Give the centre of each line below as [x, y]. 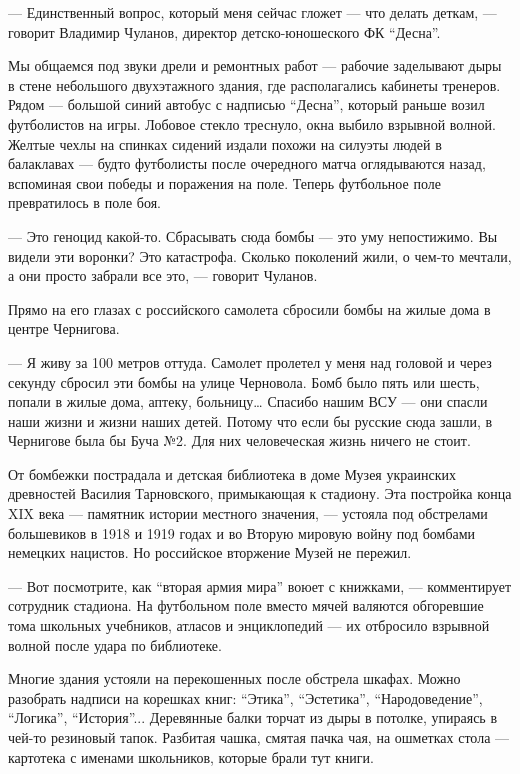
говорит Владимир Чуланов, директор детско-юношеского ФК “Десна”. [224, 31]
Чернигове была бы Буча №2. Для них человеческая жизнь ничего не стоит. [239, 440]
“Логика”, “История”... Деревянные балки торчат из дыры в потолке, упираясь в [253, 717]
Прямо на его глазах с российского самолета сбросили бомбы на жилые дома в [249, 308]
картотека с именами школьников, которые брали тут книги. [191, 756]
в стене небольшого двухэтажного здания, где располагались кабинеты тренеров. [254, 84]
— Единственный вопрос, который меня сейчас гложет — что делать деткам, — [252, 12]
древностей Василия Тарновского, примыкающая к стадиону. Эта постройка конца [260, 493]
